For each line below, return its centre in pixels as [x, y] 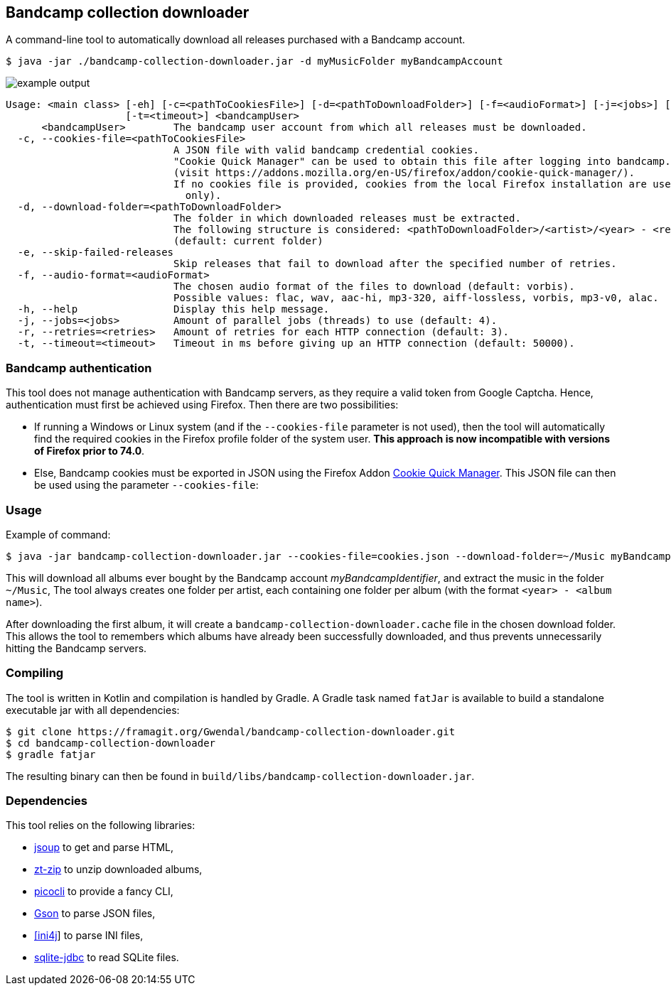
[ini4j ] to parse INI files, [89, 936]
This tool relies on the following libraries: [101, 825]
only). [203, 196]
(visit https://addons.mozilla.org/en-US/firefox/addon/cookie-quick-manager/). [404, 173]
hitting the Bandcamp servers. [76, 648]
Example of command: [58, 534]
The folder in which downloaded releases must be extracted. [347, 218]
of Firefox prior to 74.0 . [90, 451]
